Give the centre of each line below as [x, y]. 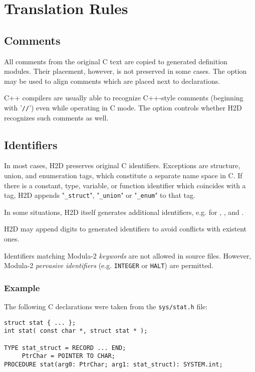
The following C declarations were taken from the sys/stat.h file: [106, 306]
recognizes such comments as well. [56, 117]
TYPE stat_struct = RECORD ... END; [65, 348]
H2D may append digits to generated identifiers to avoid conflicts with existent [125, 229]
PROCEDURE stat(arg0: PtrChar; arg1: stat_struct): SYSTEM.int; [113, 365]
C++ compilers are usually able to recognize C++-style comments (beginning [124, 98]
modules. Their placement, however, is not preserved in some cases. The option [125, 71]
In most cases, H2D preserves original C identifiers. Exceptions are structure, [122, 165]
